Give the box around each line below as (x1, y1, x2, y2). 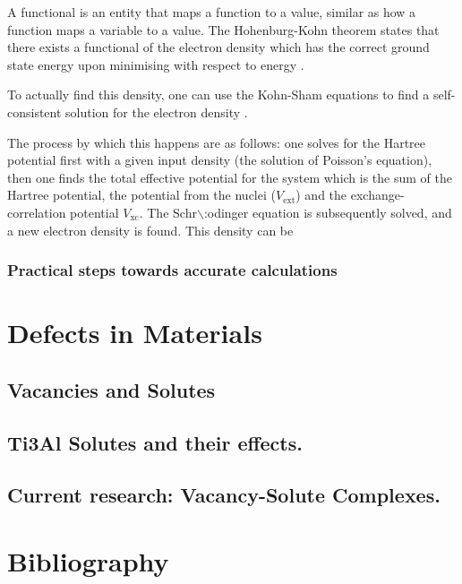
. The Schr (139, 202, 197, 221)
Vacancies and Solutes (7, 375, 216, 403)
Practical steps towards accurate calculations (7, 259, 338, 281)
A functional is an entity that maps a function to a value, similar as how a (7, 3, 416, 21)
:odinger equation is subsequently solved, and (203, 202, 452, 221)
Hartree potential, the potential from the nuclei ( (7, 185, 276, 204)
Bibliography (7, 542, 169, 579)
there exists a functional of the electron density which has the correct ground (7, 38, 430, 56)
